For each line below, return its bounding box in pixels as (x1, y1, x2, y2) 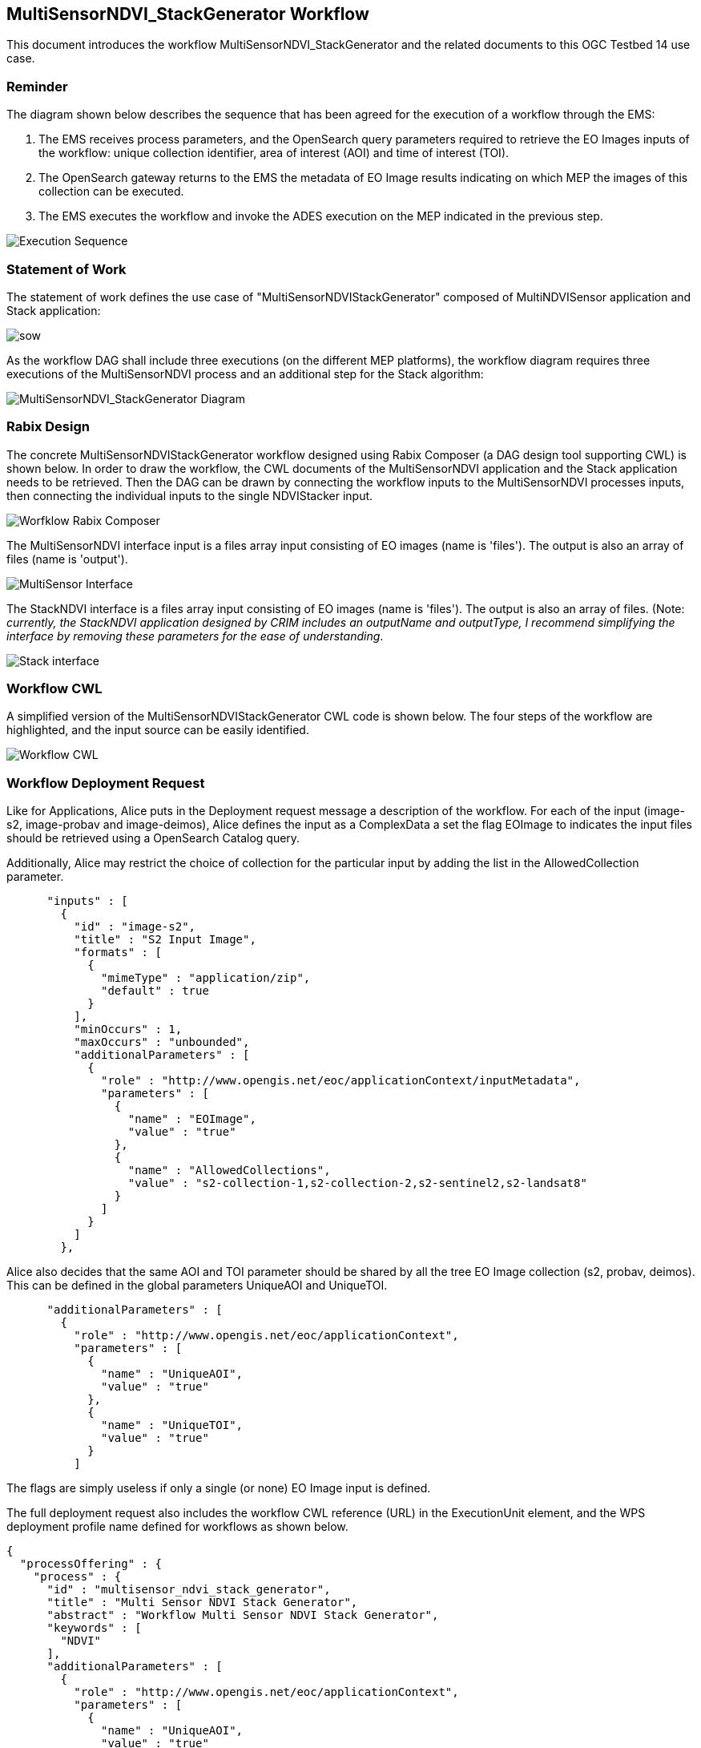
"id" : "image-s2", (74, 920, 196, 934)
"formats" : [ (74, 946, 162, 959)
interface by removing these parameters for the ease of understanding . (6, 628, 384, 643)
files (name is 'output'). (6, 551, 128, 566)
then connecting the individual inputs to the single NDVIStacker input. (6, 488, 373, 503)
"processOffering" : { (19, 1557, 162, 1571)
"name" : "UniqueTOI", (101, 1419, 244, 1432)
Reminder (6, 78, 68, 95)
